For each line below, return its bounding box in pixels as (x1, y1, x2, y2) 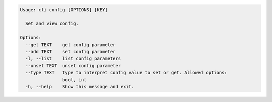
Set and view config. (25, 21, 79, 27)
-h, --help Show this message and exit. (25, 84, 134, 89)
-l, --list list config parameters (25, 56, 121, 62)
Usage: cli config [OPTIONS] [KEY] (20, 7, 108, 12)
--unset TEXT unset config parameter (25, 63, 121, 68)
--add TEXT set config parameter (25, 49, 116, 54)
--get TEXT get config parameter (25, 42, 116, 47)
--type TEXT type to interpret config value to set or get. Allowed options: (25, 70, 228, 76)
